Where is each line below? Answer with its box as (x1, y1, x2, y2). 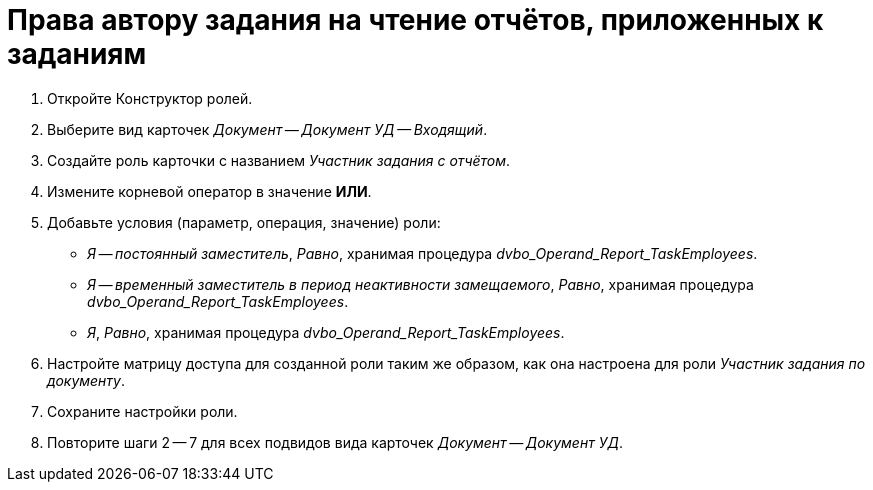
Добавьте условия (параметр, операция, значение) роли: (47, 213, 441, 231)
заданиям (7, 37, 147, 71)
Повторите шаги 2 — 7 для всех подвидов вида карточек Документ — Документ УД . (47, 433, 623, 451)
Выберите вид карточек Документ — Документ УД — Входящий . (47, 120, 488, 138)
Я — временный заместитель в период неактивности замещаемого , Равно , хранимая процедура (87, 275, 754, 293)
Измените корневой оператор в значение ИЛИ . (47, 182, 372, 200)
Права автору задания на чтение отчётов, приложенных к (7, 3, 824, 37)
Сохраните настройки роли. (47, 402, 238, 420)
